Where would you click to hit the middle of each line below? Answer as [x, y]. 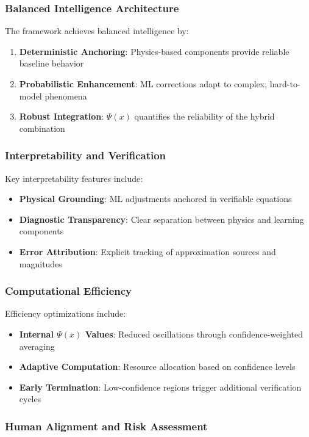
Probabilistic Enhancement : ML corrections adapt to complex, [143, 84]
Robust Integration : [62, 116]
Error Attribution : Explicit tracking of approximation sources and [147, 251]
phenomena [66, 96]
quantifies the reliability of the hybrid [204, 116]
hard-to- [285, 84]
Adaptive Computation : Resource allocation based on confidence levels [157, 367]
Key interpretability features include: [74, 178]
